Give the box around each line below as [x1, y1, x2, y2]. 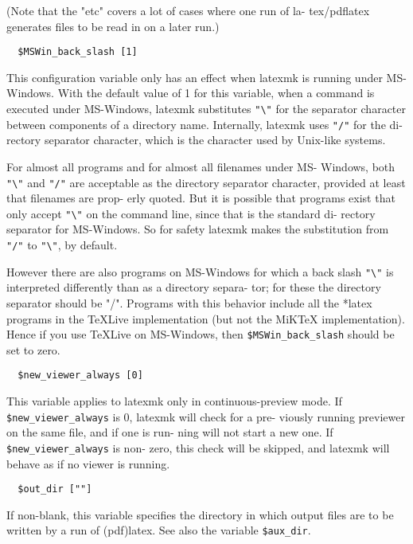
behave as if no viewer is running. [6, 455, 170, 472]
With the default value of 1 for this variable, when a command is [57, 84, 375, 101]
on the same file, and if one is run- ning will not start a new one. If [6, 424, 333, 440]
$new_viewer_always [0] [18, 370, 143, 382]
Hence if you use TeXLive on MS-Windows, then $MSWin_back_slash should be [6, 326, 395, 342]
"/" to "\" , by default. [6, 237, 118, 253]
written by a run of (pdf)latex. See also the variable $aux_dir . [6, 522, 311, 538]
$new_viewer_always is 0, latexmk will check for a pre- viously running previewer [6, 408, 405, 425]
